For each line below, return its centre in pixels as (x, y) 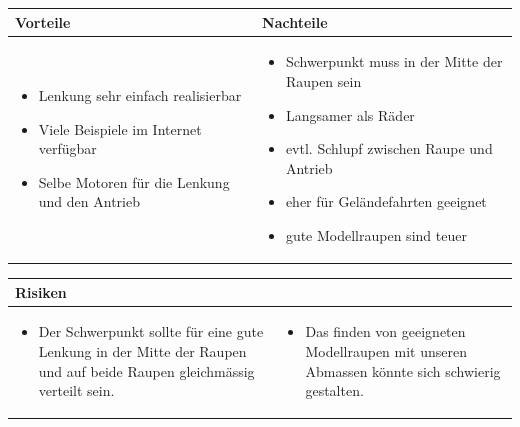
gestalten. (334, 390)
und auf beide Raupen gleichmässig (146, 370)
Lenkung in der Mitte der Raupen (142, 350)
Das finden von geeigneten (385, 331)
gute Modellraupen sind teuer (376, 234)
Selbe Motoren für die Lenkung (134, 181)
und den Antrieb (89, 201)
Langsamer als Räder (350, 114)
